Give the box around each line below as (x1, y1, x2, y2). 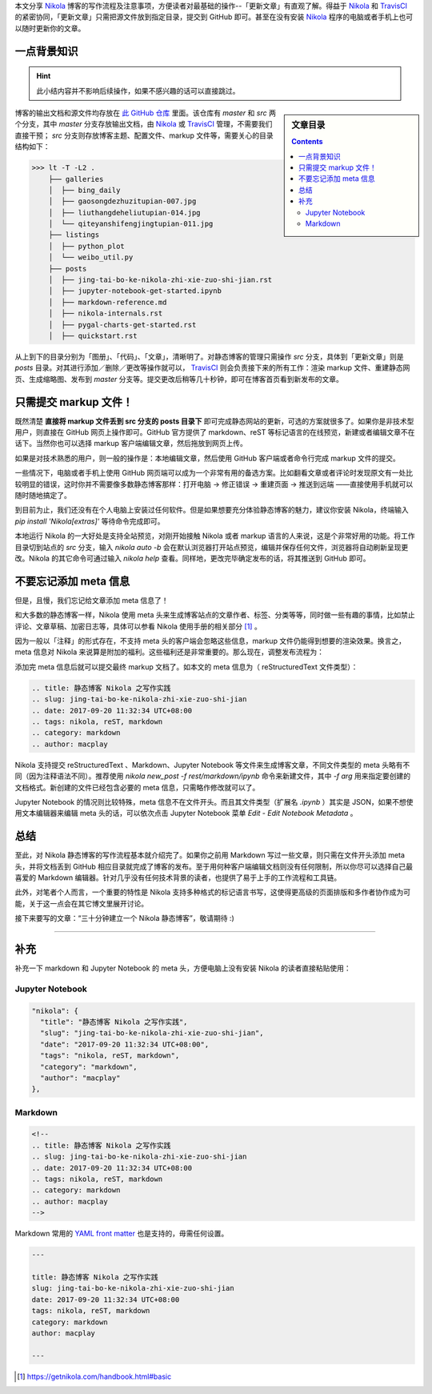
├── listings (48, 231, 100, 239)
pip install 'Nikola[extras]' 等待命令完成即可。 (14, 516, 165, 526)
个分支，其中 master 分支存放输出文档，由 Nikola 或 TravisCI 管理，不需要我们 (14, 119, 273, 129)
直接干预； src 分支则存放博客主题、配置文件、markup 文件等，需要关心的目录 (14, 131, 274, 140)
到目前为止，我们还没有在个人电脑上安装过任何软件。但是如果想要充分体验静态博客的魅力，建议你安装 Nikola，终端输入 (14, 505, 409, 515)
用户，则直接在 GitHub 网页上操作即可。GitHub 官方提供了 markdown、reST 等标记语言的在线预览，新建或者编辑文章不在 (14, 428, 415, 437)
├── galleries (48, 175, 104, 183)
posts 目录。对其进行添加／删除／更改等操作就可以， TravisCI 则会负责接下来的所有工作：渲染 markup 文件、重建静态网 (14, 363, 410, 372)
